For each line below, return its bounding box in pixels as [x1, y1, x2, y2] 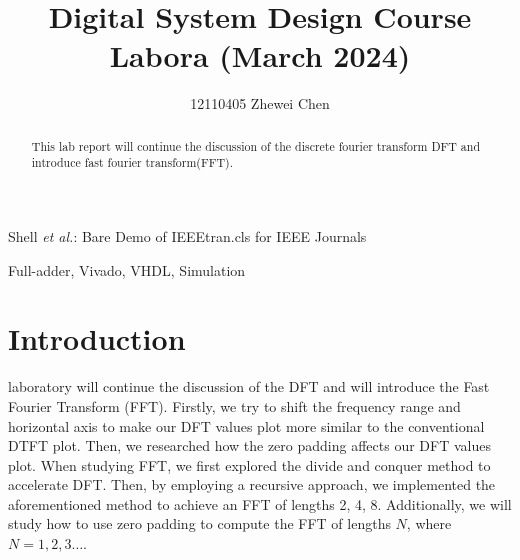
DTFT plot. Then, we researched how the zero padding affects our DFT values [8, 435, 491, 456]
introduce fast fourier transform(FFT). [31, 154, 233, 171]
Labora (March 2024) [109, 35, 411, 76]
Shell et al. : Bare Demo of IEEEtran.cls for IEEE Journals [8, 226, 367, 247]
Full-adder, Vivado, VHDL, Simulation [8, 259, 246, 280]
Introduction [8, 318, 186, 359]
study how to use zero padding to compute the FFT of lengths [8, 513, 391, 534]
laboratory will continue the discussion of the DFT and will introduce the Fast [8, 376, 490, 397]
